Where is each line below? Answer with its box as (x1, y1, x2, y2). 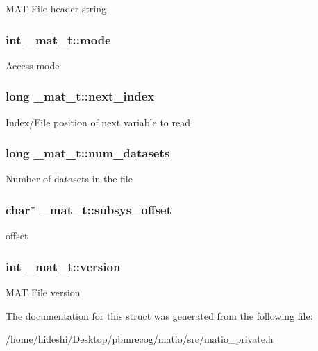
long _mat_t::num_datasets (6, 144, 170, 162)
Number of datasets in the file (6, 171, 133, 186)
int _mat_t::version (6, 257, 121, 275)
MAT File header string (6, 1, 107, 15)
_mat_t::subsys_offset (40, 200, 172, 218)
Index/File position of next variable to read (6, 114, 190, 129)
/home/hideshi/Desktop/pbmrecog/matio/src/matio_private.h (6, 332, 274, 346)
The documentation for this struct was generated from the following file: (6, 308, 313, 323)
